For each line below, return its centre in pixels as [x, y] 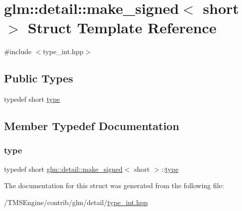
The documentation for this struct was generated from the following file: [114, 185]
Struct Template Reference [122, 28]
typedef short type [32, 99]
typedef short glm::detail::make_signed [63, 169]
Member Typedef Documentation [92, 126]
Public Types [39, 78]
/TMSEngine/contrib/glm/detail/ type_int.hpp [76, 202]
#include [18, 51]
